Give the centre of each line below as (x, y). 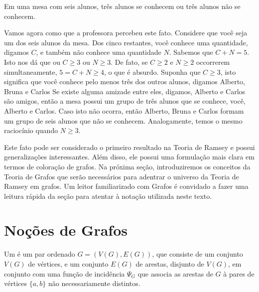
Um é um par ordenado (40, 254)
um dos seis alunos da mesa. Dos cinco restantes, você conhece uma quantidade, (126, 42)
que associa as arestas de (175, 273)
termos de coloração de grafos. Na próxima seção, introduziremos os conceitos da (127, 166)
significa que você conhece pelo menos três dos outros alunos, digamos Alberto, (125, 81)
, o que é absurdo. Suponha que (152, 72)
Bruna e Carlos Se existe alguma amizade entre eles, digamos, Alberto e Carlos (125, 91)
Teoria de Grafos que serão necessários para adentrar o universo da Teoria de (122, 176)
